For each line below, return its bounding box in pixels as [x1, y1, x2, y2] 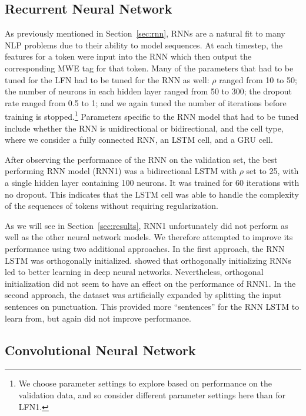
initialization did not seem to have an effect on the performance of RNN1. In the [5, 277, 296, 289]
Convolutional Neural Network [5, 340, 196, 359]
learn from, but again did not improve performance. [5, 312, 191, 324]
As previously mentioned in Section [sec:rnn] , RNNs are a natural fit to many [5, 27, 285, 40]
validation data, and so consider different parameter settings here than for [18, 388, 286, 401]
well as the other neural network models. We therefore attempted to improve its [5, 231, 293, 243]
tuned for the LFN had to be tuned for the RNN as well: [5, 73, 209, 86]
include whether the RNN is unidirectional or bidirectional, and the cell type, [5, 122, 284, 134]
